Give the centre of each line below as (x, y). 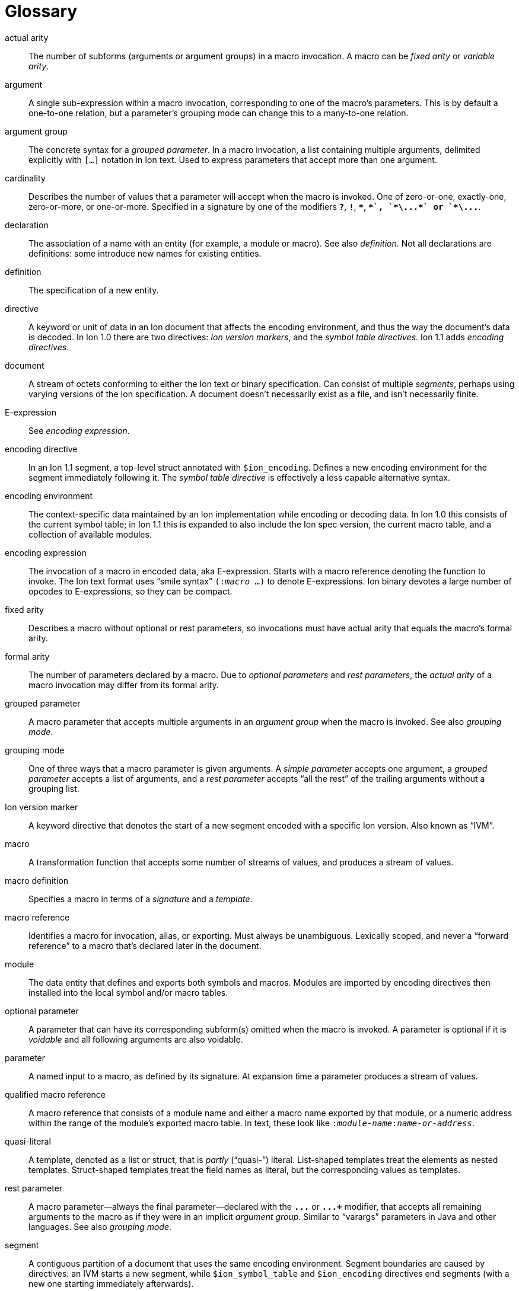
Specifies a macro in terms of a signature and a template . (141, 899)
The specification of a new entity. (94, 290)
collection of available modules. (90, 534)
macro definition (37, 880)
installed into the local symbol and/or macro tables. (128, 992)
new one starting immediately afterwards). (111, 1283)
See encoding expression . (79, 430)
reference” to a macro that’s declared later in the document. (145, 945)
